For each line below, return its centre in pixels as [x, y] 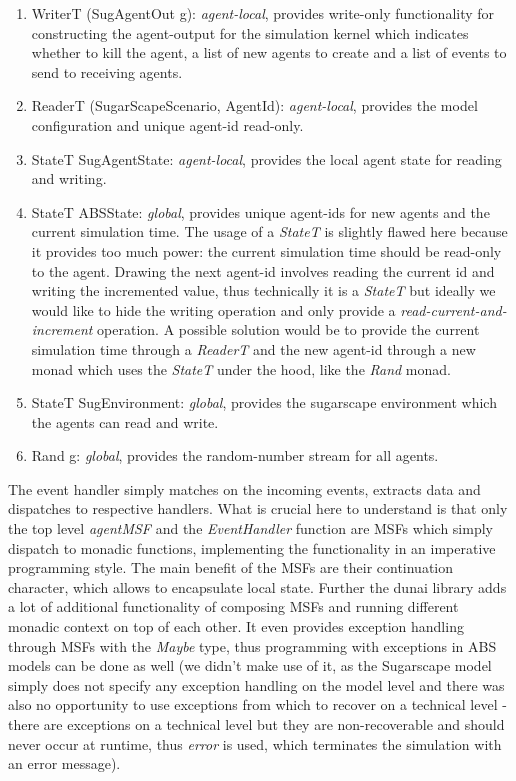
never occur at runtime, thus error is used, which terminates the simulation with [255, 743]
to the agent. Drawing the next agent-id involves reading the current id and [263, 270]
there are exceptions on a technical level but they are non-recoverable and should [256, 724]
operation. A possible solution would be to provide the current [288, 329]
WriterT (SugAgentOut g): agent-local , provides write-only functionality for [263, 13]
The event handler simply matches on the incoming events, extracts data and [244, 488]
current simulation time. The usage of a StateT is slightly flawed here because [269, 231]
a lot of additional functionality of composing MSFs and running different [233, 606]
